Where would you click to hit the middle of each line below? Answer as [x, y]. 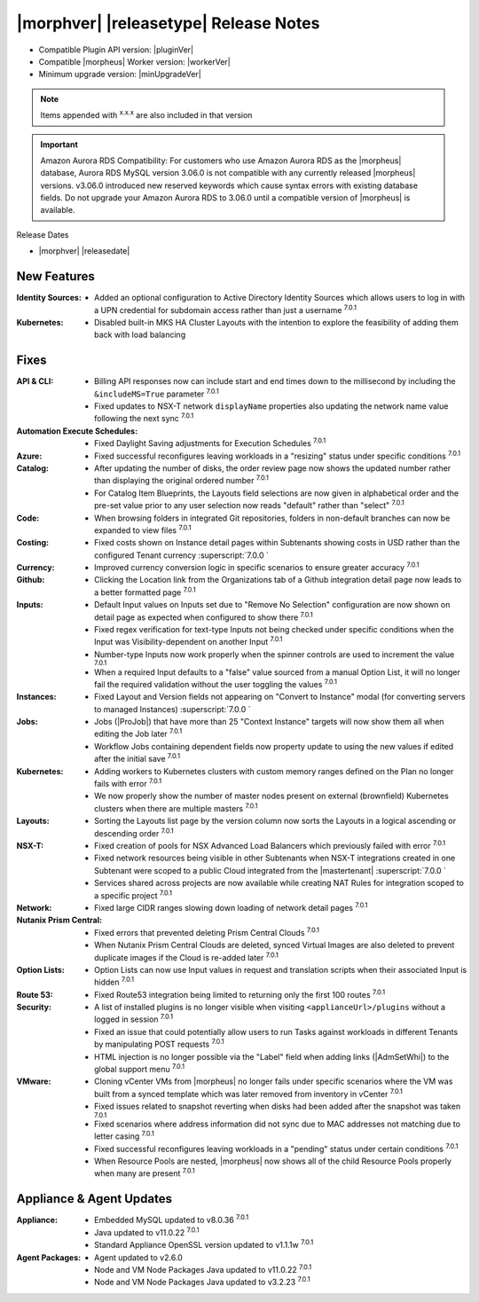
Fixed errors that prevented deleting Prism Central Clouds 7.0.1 [207, 932]
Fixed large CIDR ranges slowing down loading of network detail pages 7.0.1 [231, 907]
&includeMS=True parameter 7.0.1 [157, 393]
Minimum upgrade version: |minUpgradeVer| [120, 75]
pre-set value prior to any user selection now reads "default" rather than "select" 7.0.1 [249, 505]
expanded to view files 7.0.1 [143, 529]
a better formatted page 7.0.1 [145, 592]
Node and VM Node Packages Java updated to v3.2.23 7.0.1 [202, 1282]
